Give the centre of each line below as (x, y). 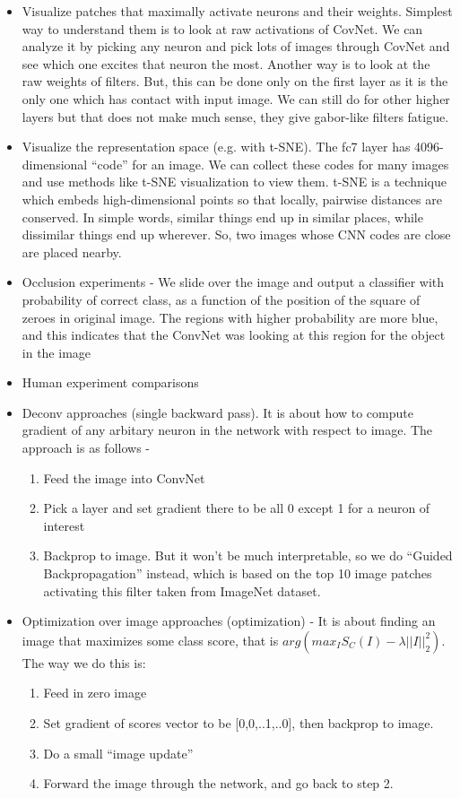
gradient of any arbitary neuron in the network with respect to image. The (227, 430)
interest (64, 525)
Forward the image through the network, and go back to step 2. (218, 783)
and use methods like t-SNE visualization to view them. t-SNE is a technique (234, 182)
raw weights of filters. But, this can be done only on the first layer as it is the (235, 81)
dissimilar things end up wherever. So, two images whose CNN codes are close (236, 234)
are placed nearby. (72, 252)
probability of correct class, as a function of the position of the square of (221, 299)
